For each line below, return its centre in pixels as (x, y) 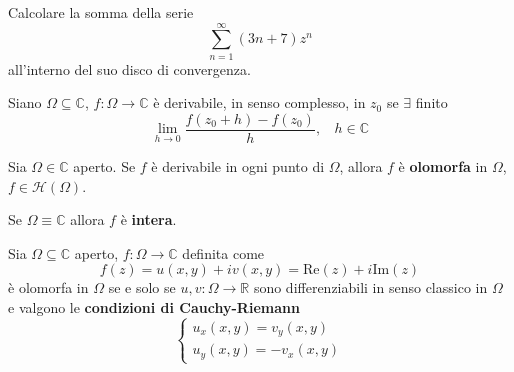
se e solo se (142, 287)
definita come (223, 252)
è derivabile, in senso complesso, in (259, 102)
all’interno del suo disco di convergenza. (129, 68)
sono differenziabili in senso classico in (370, 287)
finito (431, 102)
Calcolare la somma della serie (101, 12)
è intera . (148, 219)
